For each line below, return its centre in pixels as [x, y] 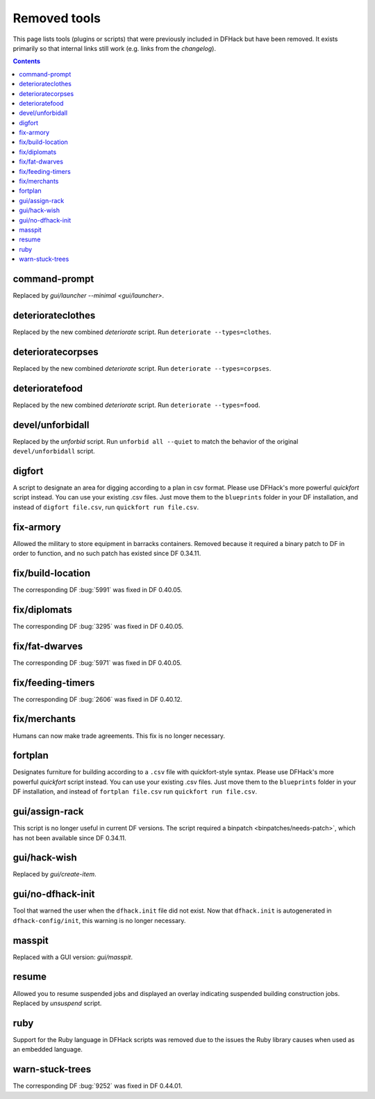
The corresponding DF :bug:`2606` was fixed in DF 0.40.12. [98, 699]
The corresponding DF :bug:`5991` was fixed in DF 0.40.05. [98, 589]
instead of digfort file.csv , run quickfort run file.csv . [106, 507]
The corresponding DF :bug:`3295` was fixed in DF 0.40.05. [98, 626]
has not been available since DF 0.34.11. [69, 837]
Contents [27, 61]
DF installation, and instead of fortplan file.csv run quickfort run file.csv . [135, 792]
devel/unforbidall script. [54, 451]
